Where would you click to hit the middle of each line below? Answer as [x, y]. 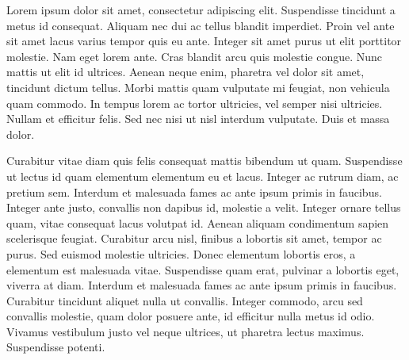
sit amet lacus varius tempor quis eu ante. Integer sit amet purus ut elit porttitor [204, 41]
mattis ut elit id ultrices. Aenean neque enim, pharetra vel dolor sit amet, [185, 72]
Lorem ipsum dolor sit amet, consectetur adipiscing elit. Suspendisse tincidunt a [201, 10]
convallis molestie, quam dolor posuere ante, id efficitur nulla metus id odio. [191, 316]
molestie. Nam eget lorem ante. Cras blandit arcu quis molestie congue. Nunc [195, 56]
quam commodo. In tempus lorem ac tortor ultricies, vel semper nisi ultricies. [195, 103]
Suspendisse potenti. [56, 347]
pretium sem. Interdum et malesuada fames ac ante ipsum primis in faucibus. [194, 191]
